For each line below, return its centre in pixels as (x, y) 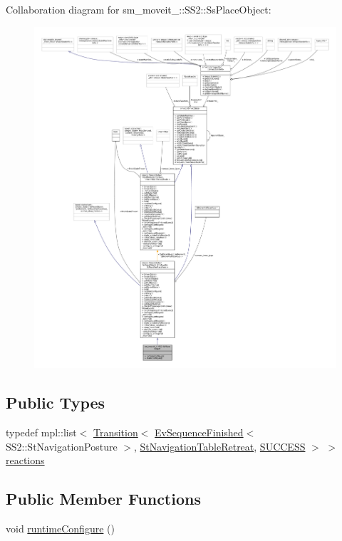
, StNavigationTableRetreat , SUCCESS (220, 446)
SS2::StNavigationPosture (62, 446)
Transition (115, 432)
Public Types (56, 403)
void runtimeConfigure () (60, 529)
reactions (25, 460)
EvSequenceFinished (199, 432)
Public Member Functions (103, 499)
